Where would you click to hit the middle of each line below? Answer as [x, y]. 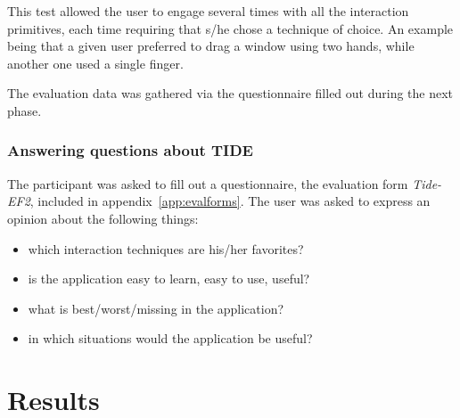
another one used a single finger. [95, 63]
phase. [25, 110]
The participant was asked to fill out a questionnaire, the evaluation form [208, 183]
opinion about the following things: [103, 218]
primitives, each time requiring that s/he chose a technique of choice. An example [230, 28]
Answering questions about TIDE [130, 150]
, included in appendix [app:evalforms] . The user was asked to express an [230, 201]
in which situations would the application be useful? [170, 338]
